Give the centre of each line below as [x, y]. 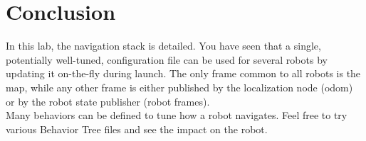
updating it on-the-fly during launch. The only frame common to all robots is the [183, 73]
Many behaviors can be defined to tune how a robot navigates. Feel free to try [177, 115]
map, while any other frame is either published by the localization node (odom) [179, 87]
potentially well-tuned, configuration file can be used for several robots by [167, 59]
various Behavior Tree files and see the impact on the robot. [137, 129]
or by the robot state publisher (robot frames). [108, 101]
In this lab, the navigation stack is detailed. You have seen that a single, [163, 46]
